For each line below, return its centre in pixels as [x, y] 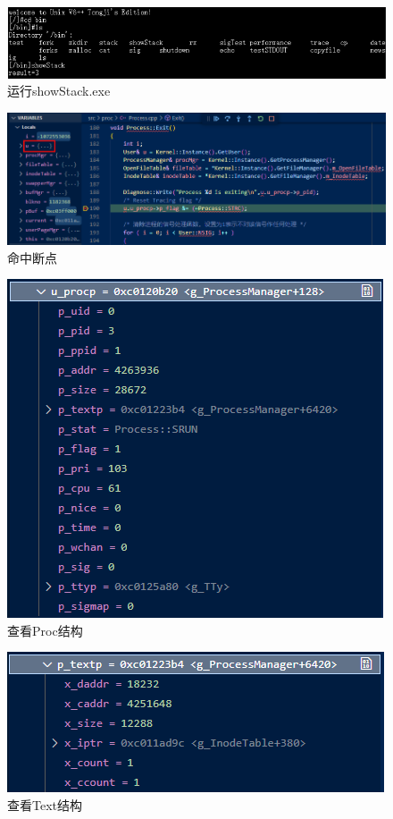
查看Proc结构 [45, 630]
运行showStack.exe [59, 91]
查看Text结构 [45, 805]
